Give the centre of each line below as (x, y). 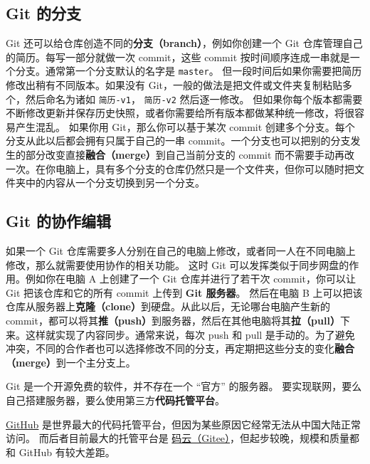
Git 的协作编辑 (59, 221)
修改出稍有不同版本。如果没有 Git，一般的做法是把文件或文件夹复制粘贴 (174, 85)
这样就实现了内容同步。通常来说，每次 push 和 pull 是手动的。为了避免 (190, 334)
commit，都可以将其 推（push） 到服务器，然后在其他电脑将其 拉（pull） (173, 321)
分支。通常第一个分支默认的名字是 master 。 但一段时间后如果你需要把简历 (189, 71)
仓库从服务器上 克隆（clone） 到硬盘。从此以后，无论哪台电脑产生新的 (168, 306)
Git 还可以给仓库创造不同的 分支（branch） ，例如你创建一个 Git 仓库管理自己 (184, 43)
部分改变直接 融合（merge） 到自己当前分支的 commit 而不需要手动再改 (190, 155)
